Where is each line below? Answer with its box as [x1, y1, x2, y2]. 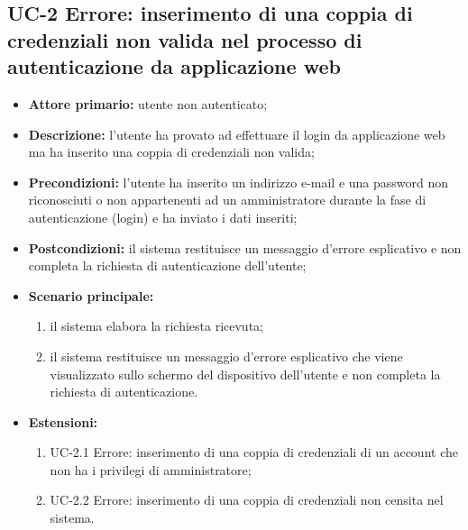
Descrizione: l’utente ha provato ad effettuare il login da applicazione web [28, 124, 445, 143]
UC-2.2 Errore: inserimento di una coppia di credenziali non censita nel [50, 490, 444, 509]
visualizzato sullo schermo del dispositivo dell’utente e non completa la [50, 364, 441, 383]
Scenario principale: [28, 286, 154, 305]
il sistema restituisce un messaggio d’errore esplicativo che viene [50, 346, 403, 365]
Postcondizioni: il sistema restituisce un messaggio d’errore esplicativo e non [28, 238, 462, 257]
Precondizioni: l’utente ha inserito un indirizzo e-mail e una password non [28, 172, 449, 191]
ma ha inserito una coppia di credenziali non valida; [28, 142, 315, 161]
